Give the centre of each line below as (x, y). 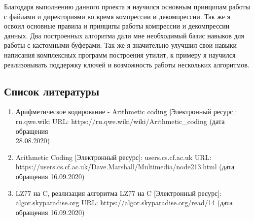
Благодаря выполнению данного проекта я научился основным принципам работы (127, 6)
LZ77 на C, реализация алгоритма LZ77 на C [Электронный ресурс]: (119, 193)
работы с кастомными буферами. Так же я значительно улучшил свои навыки (120, 45)
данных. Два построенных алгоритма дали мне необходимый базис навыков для (124, 35)
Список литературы (52, 91)
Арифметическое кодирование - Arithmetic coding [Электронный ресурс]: (126, 111)
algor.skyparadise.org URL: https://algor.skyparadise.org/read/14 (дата (124, 203)
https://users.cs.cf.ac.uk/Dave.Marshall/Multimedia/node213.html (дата (125, 167)
